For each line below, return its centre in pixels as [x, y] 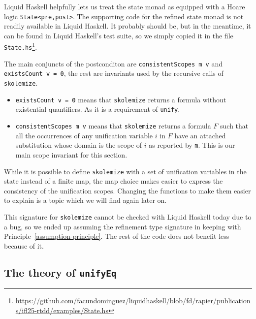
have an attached [200, 135]
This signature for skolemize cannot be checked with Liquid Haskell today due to [128, 216]
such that [234, 126]
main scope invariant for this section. [71, 154]
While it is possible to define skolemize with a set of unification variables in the [125, 171]
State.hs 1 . [21, 46]
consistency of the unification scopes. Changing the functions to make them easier [128, 190]
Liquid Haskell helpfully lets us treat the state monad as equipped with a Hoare [125, 6]
